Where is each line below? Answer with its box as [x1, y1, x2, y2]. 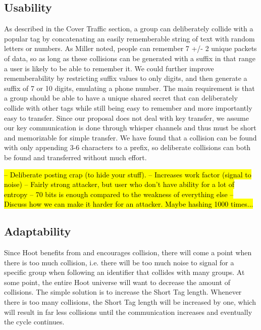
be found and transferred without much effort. [4, 152, 147, 162]
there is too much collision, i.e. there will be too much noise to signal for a [4, 257, 234, 267]
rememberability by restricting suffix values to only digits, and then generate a [4, 73, 247, 83]
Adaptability [4, 223, 71, 239]
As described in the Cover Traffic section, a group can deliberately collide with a [4, 23, 253, 34]
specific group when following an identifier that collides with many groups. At [4, 267, 245, 277]
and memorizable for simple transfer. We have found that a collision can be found [4, 132, 257, 143]
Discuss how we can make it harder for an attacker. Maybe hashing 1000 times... [4, 199, 253, 209]
